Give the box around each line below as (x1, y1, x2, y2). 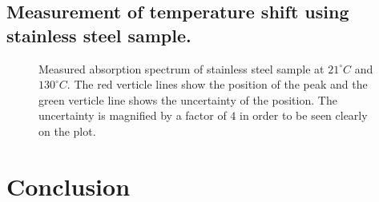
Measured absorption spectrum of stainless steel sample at (38, 60, 325, 77)
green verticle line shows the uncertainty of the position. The (38, 91, 337, 108)
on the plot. (38, 122, 96, 139)
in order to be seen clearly (240, 107, 368, 124)
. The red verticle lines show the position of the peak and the (67, 76, 368, 93)
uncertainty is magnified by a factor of (38, 107, 227, 124)
